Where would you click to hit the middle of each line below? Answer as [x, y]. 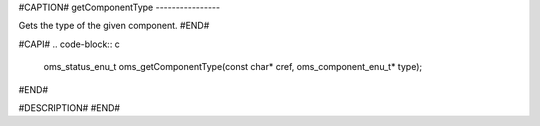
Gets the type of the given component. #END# [114, 26]
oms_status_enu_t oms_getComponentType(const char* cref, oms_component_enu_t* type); [233, 67]
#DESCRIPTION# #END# [69, 107]
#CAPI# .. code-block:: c [69, 44]
